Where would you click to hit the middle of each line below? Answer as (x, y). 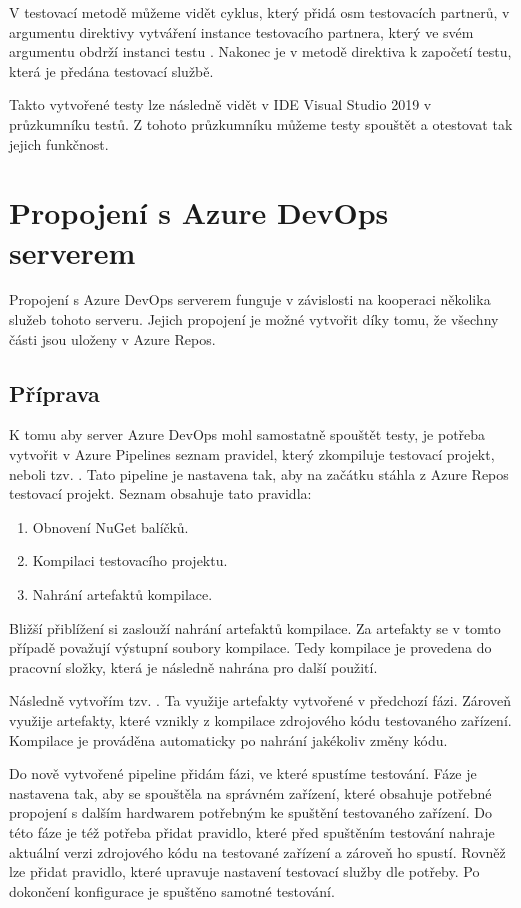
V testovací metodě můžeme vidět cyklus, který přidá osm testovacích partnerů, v (259, 12)
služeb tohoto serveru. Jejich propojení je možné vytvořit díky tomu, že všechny (254, 319)
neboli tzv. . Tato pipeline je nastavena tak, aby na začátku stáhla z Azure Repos (259, 473)
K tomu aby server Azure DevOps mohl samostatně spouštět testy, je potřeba (247, 434)
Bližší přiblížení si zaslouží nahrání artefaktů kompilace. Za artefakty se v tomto (255, 627)
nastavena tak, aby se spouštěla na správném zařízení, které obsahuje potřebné (250, 792)
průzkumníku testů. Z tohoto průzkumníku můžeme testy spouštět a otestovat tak (261, 123)
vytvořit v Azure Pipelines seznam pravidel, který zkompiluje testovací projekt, (252, 454)
